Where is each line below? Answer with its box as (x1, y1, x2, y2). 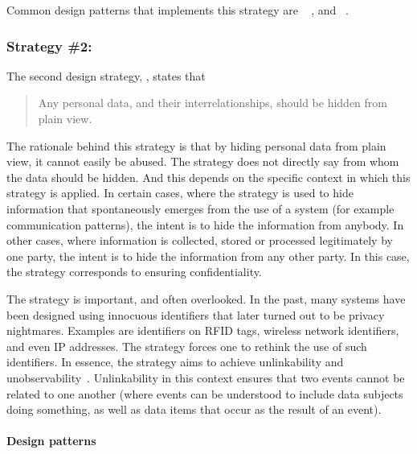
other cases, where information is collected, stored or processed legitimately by (6, 232, 393, 249)
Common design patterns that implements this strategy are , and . (6, 2, 349, 18)
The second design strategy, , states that (6, 67, 206, 84)
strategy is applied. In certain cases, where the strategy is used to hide (6, 184, 354, 201)
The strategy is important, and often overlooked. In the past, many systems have (6, 290, 406, 307)
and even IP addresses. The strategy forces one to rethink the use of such (6, 337, 367, 354)
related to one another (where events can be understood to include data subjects (6, 385, 403, 402)
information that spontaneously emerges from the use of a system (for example (6, 200, 395, 217)
